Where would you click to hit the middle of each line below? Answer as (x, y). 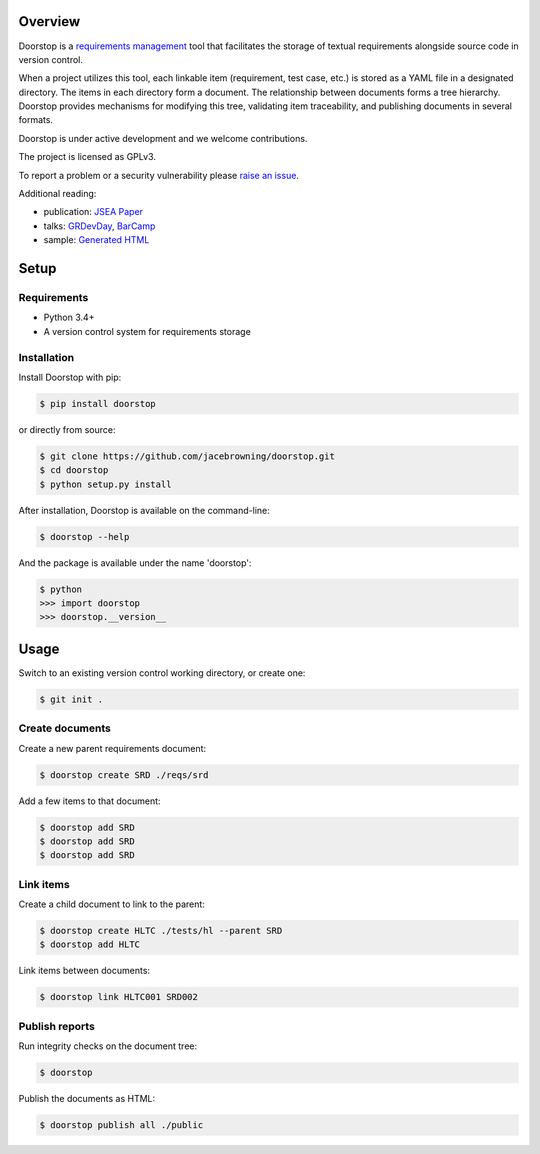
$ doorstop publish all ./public (121, 1125)
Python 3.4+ (69, 317)
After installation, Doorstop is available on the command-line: (144, 510)
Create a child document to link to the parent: (111, 904)
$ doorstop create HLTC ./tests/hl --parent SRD (161, 931)
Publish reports (56, 1026)
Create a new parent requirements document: (112, 748)
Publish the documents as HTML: (87, 1099)
